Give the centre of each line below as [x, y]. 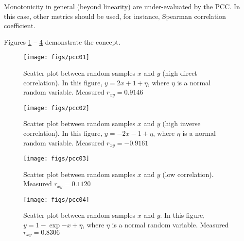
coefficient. [20, 25]
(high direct [180, 73]
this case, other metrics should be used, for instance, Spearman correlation [115, 16]
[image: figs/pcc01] [57, 57]
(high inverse [182, 123]
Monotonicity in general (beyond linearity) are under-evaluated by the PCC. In [122, 6]
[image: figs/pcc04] [57, 200]
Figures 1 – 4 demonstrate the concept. [62, 41]
